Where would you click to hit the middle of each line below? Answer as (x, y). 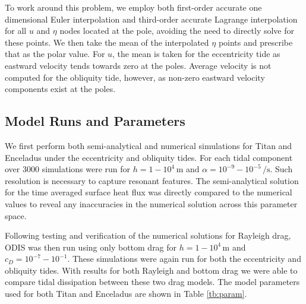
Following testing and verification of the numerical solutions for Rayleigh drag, (148, 235)
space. (16, 215)
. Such (281, 169)
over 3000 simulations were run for (68, 169)
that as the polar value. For (55, 54)
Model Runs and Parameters (95, 121)
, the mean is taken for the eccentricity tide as (196, 54)
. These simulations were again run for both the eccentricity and (184, 259)
